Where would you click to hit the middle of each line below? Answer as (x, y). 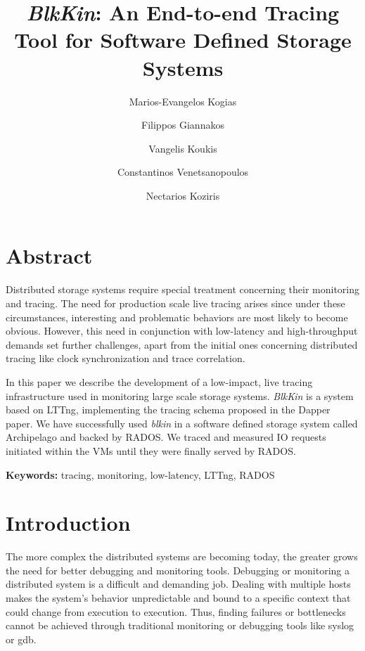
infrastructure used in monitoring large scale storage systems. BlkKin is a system (180, 395)
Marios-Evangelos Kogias (183, 101)
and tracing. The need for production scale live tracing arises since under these (175, 303)
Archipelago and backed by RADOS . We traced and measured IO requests (166, 437)
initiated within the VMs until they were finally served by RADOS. (151, 450)
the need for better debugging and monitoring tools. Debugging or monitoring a (178, 570)
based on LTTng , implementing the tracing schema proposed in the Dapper (168, 410)
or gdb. (21, 639)
